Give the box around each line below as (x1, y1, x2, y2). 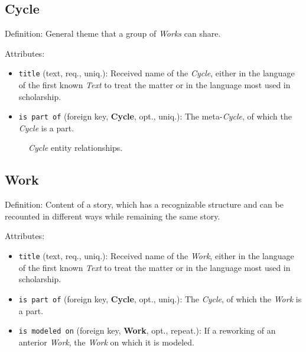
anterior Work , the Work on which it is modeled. (18, 335, 194, 348)
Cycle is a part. (18, 121, 74, 134)
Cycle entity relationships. (28, 141, 123, 154)
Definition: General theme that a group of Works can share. (5, 27, 221, 40)
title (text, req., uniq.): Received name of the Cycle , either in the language (18, 67, 295, 79)
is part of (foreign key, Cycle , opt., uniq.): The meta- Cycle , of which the (18, 110, 292, 122)
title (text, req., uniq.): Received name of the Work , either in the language (18, 250, 294, 262)
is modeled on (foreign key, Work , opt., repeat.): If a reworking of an (18, 324, 276, 337)
